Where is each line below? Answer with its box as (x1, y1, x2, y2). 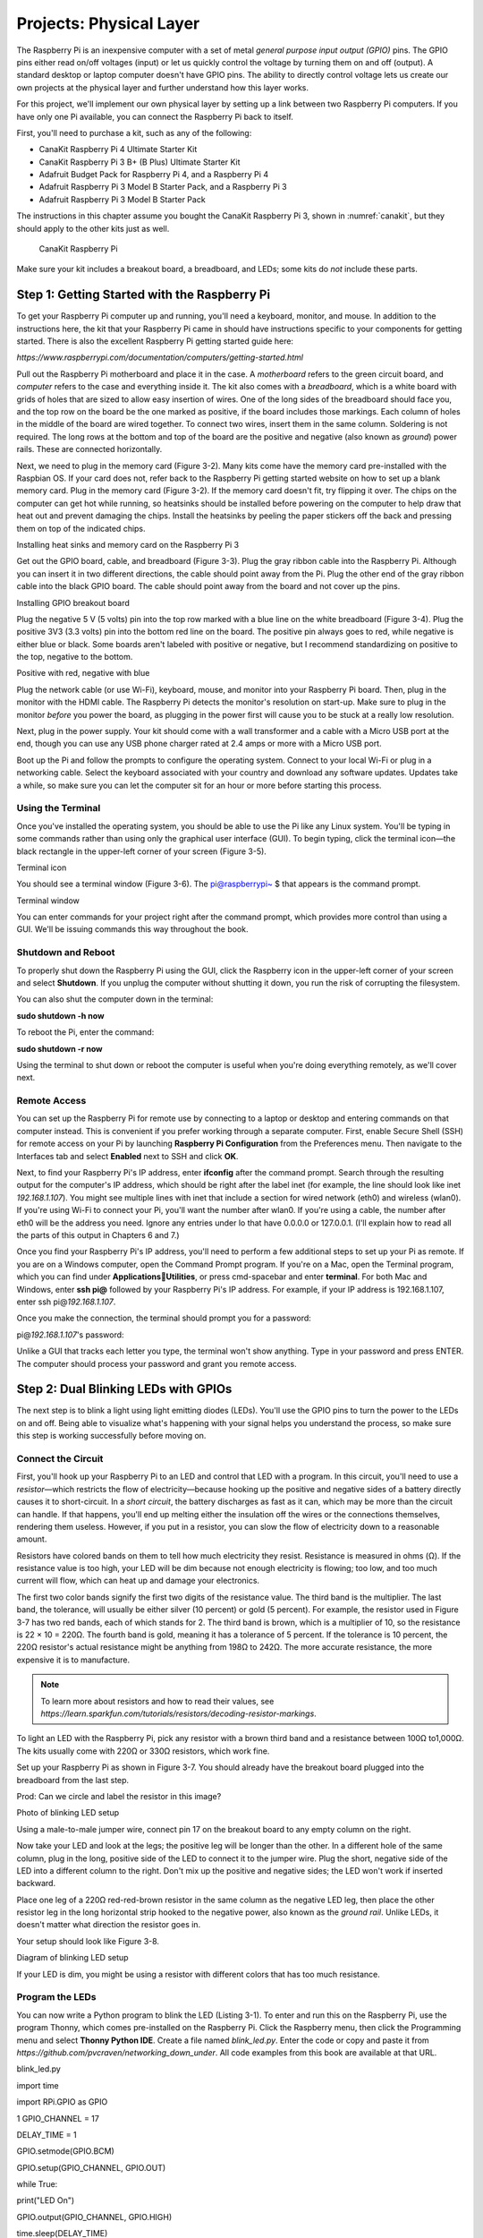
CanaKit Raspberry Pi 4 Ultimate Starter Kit (38, 144, 198, 155)
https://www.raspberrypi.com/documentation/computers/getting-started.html (16, 352, 304, 363)
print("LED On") (16, 2195, 75, 2206)
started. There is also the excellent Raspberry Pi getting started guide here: (16, 336, 294, 346)
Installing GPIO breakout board (16, 597, 130, 608)
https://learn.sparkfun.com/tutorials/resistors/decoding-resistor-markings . (40, 1708, 317, 1719)
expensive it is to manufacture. (16, 1654, 130, 1665)
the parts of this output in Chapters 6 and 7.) (16, 1230, 180, 1240)
